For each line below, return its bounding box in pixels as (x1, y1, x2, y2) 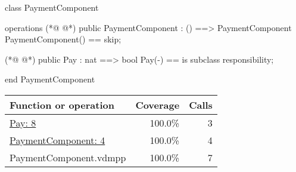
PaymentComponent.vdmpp (10, 150, 126, 164)
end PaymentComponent (5, 73, 95, 85)
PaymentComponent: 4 (10, 133, 105, 147)
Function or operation (10, 97, 114, 112)
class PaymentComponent (5, 1, 99, 13)
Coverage (135, 97, 180, 112)
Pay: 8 (10, 115, 36, 130)
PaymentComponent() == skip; (5, 33, 121, 45)
